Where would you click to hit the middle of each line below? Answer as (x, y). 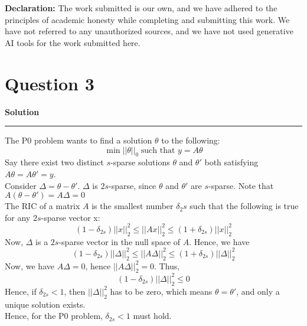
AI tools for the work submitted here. (73, 42)
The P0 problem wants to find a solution (79, 140)
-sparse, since (132, 185)
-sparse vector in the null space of (120, 241)
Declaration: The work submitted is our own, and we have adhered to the (141, 8)
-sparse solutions (140, 162)
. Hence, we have (219, 241)
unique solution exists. (45, 304)
